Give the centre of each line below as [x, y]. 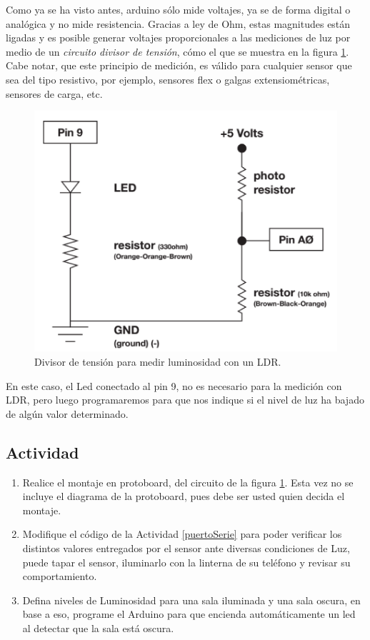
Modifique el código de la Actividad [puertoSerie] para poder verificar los [182, 534]
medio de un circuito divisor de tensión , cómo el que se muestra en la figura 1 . [177, 51]
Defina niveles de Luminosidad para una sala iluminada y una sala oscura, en [191, 600]
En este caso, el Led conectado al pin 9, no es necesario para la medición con [174, 385]
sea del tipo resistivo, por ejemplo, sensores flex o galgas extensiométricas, [168, 79]
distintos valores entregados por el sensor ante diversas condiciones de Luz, [186, 548]
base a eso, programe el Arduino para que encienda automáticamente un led [189, 614]
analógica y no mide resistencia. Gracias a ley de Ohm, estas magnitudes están [178, 23]
